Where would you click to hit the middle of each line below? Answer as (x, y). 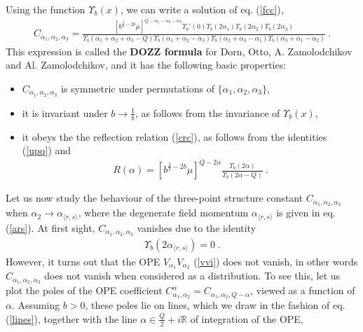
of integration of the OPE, (247, 318)
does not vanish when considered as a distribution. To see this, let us (192, 276)
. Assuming (36, 305)
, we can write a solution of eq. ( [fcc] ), (202, 9)
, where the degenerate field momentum (163, 213)
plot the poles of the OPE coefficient (84, 290)
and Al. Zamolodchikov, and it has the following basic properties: (146, 65)
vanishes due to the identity (197, 227)
